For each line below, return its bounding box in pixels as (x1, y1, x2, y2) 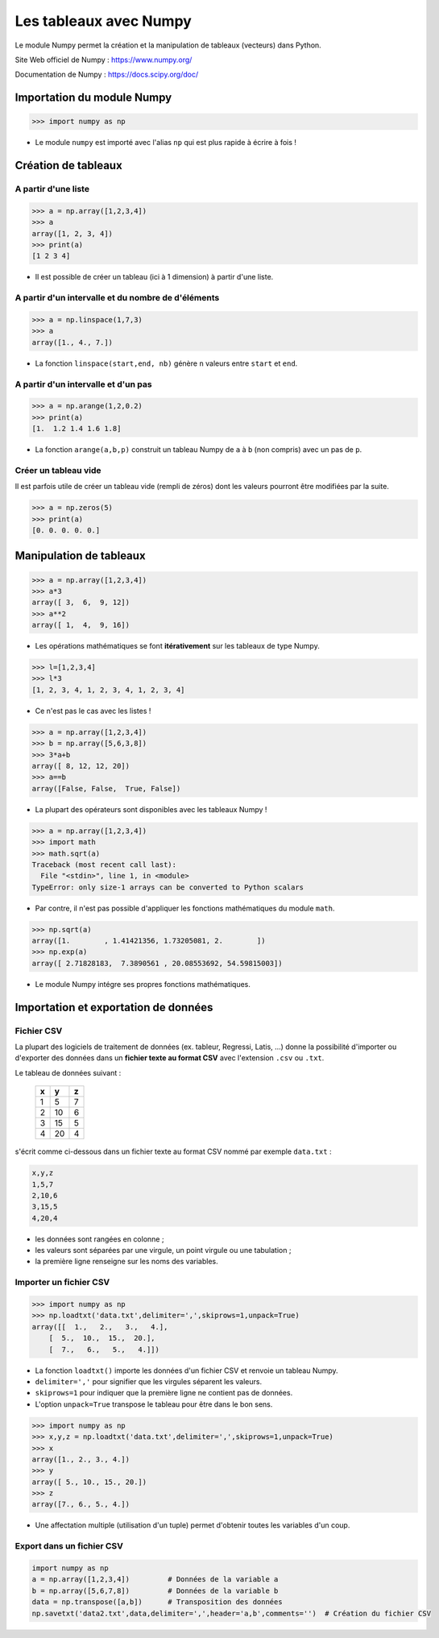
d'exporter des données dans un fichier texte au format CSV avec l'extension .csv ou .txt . (14, 1053, 325, 1063)
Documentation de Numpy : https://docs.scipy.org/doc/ (14, 69, 199, 80)
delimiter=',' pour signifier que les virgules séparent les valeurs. (35, 1376, 262, 1386)
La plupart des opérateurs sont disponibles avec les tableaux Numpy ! (35, 804, 267, 814)
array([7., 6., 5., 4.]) (31, 1499, 130, 1509)
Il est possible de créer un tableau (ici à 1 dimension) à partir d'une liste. (35, 272, 274, 282)
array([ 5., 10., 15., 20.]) (31, 1477, 147, 1487)
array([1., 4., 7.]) (31, 338, 113, 346)
